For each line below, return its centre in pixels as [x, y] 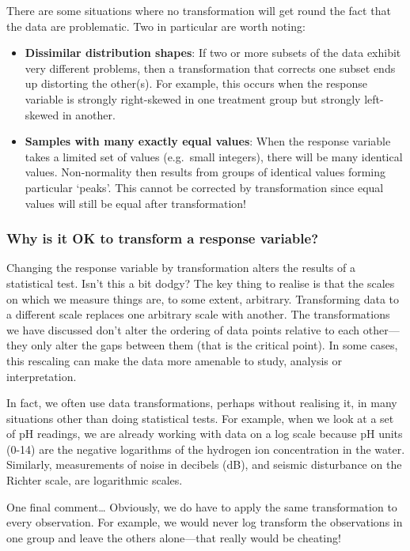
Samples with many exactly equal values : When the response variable [208, 141]
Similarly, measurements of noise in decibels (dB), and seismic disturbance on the [204, 464]
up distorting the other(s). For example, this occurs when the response [196, 83]
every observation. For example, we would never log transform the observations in [205, 522]
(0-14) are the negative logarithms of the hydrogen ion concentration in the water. [206, 449]
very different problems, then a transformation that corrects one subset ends [210, 68]
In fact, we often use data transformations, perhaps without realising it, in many [202, 403]
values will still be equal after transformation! [135, 203]
